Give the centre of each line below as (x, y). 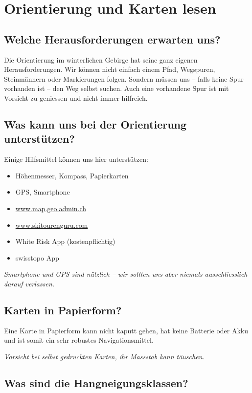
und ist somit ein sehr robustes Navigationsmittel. (79, 340)
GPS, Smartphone (43, 192)
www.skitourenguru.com (52, 225)
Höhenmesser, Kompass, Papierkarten (72, 175)
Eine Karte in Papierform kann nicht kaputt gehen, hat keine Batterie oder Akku (126, 330)
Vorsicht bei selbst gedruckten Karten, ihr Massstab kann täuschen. (104, 356)
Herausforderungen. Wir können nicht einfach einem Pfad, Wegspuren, (110, 69)
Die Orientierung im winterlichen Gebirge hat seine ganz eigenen (101, 59)
